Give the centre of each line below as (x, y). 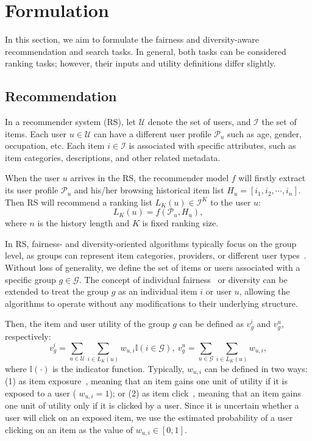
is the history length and (83, 223)
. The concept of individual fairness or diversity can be (183, 279)
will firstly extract (272, 178)
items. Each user (36, 133)
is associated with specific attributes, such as (212, 145)
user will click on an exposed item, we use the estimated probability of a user (149, 418)
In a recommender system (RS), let (71, 122)
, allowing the (264, 291)
